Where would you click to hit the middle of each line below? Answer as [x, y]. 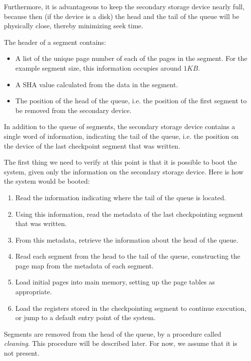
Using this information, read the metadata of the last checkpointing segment [129, 214]
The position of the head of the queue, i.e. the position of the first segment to [131, 101]
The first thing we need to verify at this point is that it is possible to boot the [120, 162]
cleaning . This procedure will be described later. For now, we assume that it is [121, 343]
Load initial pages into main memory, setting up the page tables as [115, 282]
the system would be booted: [47, 181]
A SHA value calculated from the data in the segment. [97, 84]
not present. [22, 353]
